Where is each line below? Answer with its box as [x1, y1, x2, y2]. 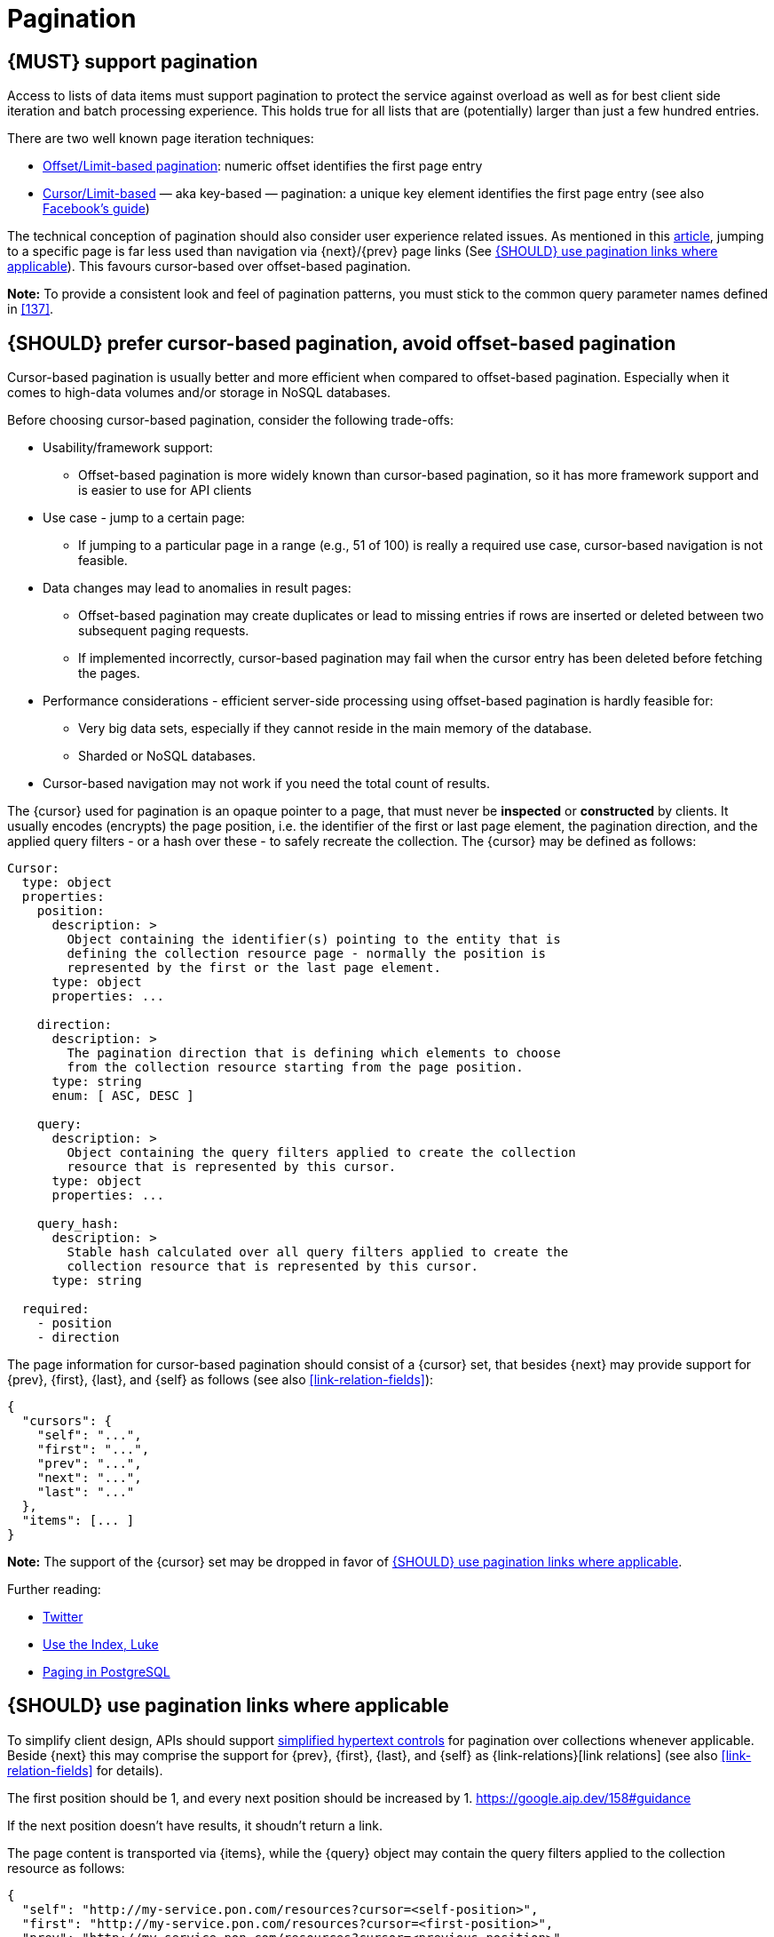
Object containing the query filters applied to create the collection [67, 1145, 576, 1160]
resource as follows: [7, 1860, 125, 1876]
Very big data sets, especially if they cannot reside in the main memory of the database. [78, 721, 592, 737]
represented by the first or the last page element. [67, 961, 441, 976]
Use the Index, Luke [43, 1637, 159, 1653]
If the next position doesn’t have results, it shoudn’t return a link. [7, 1817, 383, 1833]
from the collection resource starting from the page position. [67, 1060, 524, 1075]
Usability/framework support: [43, 440, 213, 456]
